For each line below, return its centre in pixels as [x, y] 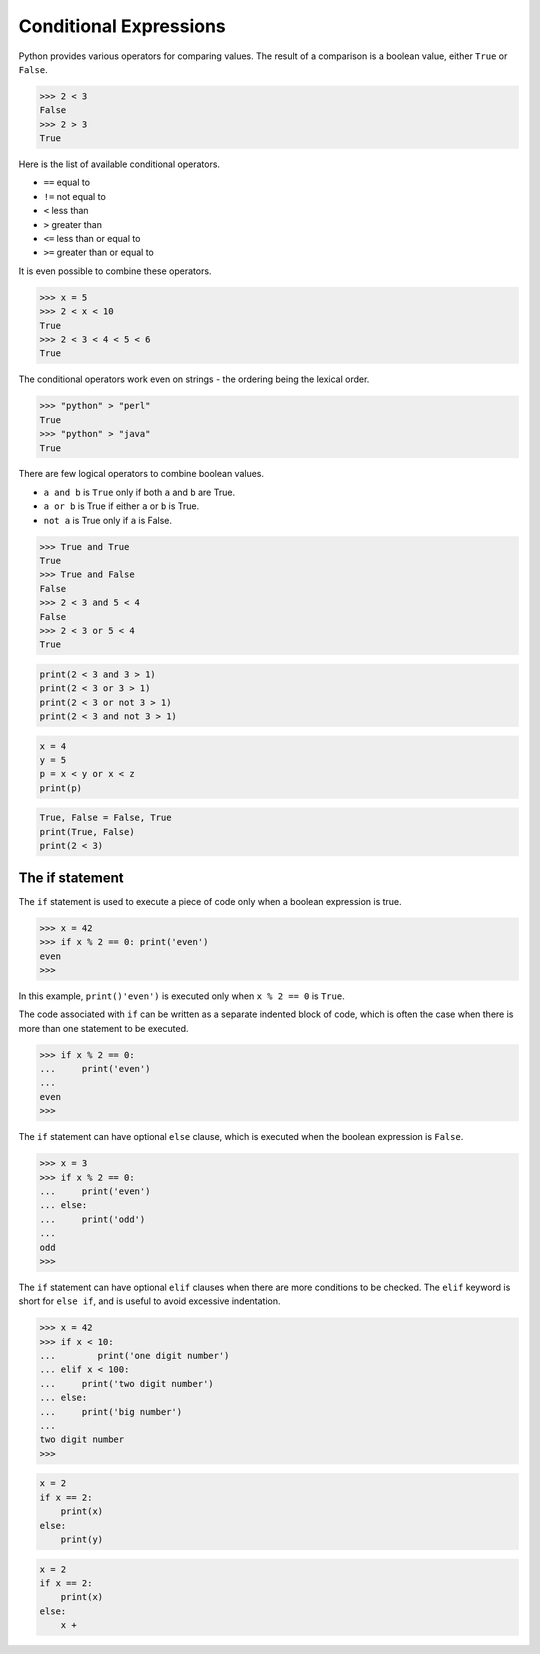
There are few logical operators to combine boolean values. [141, 474]
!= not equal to [75, 196]
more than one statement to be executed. [103, 1028]
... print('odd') [92, 1219]
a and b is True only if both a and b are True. [139, 492]
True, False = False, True [105, 818]
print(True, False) [87, 831]
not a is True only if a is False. [108, 520]
